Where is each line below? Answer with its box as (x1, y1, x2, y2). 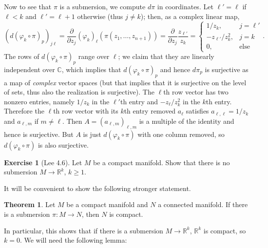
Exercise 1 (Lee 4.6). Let (4, 157, 82, 167)
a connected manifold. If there (158, 199, 248, 210)
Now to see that (4, 1, 52, 11)
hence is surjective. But (4, 129, 74, 139)
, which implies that (61, 64, 121, 74)
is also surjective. (38, 139, 89, 150)
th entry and (120, 96, 158, 106)
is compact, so (203, 225, 246, 235)
